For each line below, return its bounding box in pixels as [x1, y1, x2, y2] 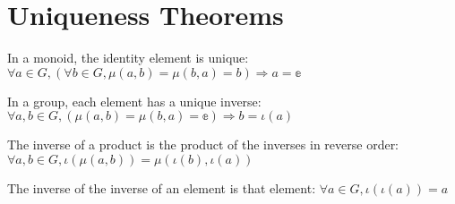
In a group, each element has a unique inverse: [7, 91, 262, 110]
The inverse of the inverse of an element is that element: [7, 178, 316, 197]
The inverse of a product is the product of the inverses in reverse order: [7, 135, 399, 154]
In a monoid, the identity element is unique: [7, 48, 249, 67]
